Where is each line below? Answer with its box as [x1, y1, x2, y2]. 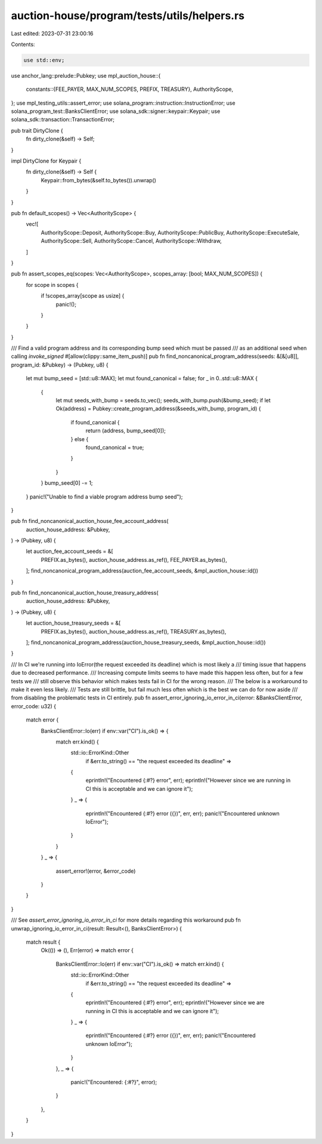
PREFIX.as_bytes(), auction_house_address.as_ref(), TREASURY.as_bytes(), [41, 628, 227, 635]
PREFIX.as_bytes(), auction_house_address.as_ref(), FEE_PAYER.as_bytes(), [41, 556, 228, 563]
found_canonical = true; [85, 443, 144, 451]
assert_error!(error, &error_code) [55, 867, 136, 874]
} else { [70, 435, 89, 442]
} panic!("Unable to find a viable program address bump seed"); [26, 493, 183, 500]
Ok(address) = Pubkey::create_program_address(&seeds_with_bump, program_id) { [55, 405, 261, 412]
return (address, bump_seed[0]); [85, 427, 166, 435]
